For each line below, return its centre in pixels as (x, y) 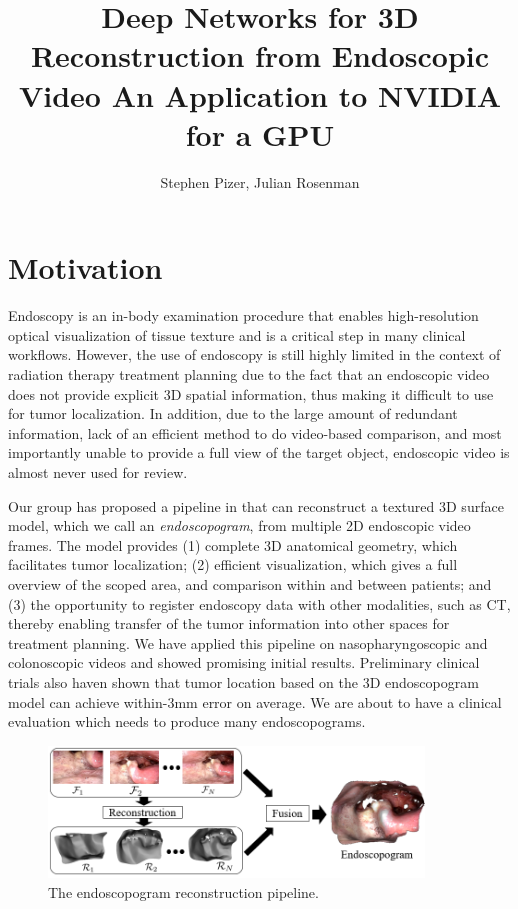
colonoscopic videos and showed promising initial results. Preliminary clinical (244, 662)
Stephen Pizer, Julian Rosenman (260, 181)
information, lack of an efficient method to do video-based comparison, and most (255, 432)
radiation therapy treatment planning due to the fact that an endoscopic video (249, 374)
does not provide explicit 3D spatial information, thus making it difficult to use (251, 393)
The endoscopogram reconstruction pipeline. (183, 891)
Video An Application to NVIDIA (260, 94)
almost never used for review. (98, 471)
